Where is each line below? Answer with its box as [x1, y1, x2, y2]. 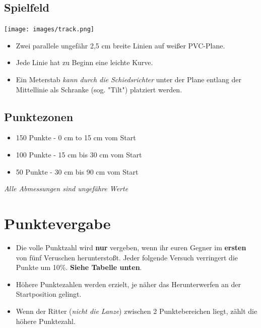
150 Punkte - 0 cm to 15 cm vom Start [16, 132, 136, 143]
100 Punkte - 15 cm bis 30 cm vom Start [16, 149, 142, 160]
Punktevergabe [4, 213, 111, 233]
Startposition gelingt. [16, 289, 82, 299]
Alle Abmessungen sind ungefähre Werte [4, 183, 128, 194]
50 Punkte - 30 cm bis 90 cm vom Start [16, 166, 139, 177]
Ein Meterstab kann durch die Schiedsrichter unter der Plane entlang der [16, 74, 241, 85]
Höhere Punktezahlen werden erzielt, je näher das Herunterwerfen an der [16, 279, 241, 289]
